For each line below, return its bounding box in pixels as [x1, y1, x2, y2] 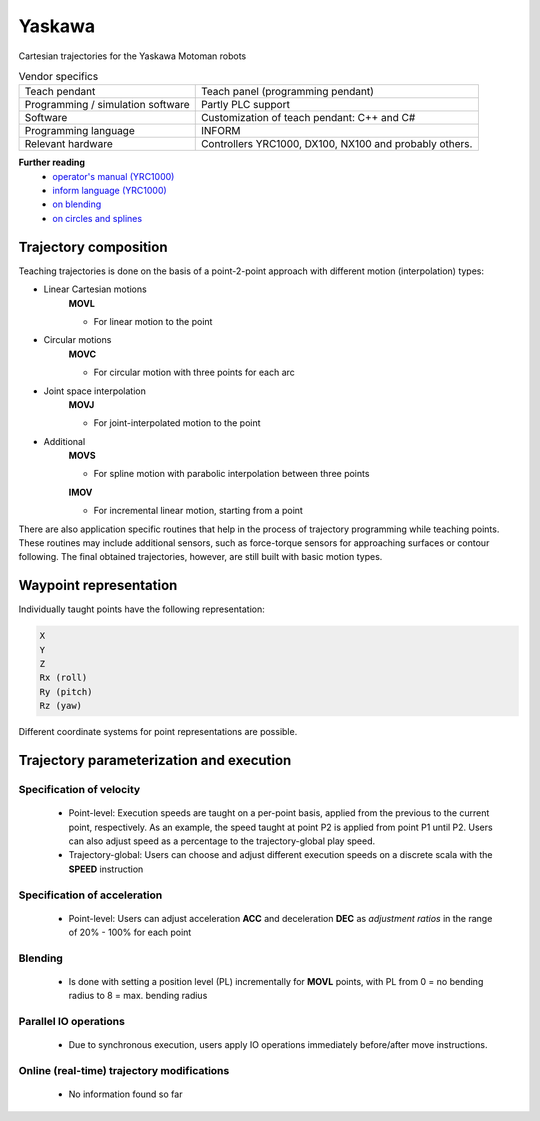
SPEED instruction [68, 863, 144, 875]
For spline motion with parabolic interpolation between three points [93, 468, 370, 480]
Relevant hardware [24, 137, 114, 151]
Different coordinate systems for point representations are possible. [18, 726, 298, 738]
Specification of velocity [18, 783, 141, 797]
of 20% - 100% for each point [68, 926, 192, 939]
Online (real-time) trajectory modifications [18, 1064, 230, 1078]
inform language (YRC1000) [52, 185, 167, 197]
